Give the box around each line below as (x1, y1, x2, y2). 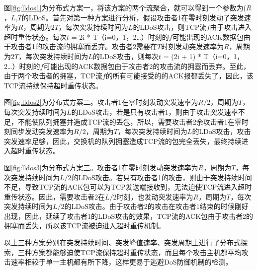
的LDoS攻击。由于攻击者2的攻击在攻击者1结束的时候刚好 (64, 201, 249, 211)
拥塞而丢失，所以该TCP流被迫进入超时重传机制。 (4, 220, 165, 231)
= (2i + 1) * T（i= (163, 51, 223, 61)
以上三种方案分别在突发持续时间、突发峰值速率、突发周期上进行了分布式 (4, 237, 241, 248)
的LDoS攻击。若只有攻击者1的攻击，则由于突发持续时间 (71, 172, 252, 182)
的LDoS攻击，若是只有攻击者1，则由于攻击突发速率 (71, 106, 238, 117)
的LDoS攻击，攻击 (192, 126, 251, 136)
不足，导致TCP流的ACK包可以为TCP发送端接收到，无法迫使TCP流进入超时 (4, 182, 252, 192)
